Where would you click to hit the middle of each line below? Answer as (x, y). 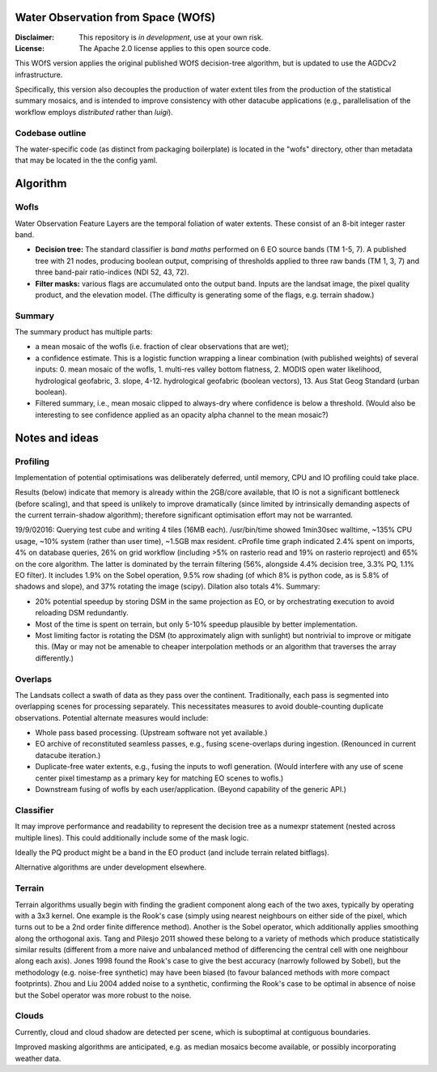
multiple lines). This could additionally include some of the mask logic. (132, 837)
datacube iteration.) (68, 755)
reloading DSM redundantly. (82, 613)
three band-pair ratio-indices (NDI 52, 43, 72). (112, 272)
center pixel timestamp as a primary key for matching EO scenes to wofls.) (159, 778)
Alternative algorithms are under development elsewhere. (110, 867)
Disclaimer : (35, 37)
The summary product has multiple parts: (84, 332)
